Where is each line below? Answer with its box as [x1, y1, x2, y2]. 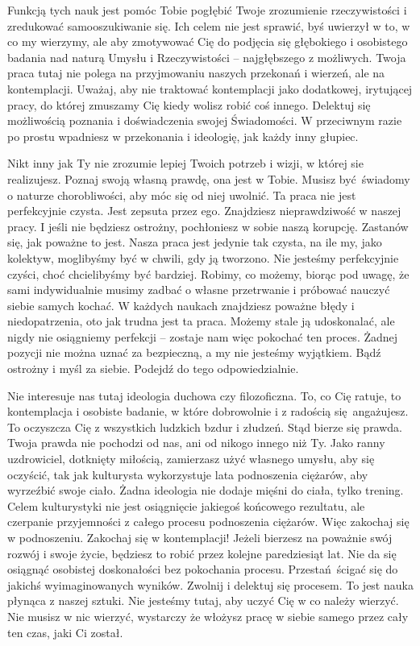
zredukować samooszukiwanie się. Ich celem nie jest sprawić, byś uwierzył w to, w [7, 17, 410, 34]
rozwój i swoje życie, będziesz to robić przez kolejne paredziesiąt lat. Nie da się [7, 545, 397, 561]
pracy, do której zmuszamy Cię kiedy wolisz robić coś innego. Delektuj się [7, 96, 371, 113]
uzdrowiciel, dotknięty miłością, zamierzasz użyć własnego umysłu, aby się [7, 450, 375, 467]
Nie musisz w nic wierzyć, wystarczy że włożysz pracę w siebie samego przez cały [7, 607, 409, 624]
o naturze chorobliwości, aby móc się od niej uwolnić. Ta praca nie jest [7, 186, 356, 203]
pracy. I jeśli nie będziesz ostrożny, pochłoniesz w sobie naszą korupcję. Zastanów [7, 217, 409, 234]
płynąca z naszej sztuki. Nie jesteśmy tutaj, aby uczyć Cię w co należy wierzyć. [7, 592, 399, 609]
